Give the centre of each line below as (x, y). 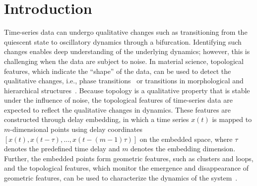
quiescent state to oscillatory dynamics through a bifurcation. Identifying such (123, 41)
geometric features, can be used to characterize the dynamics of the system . (121, 178)
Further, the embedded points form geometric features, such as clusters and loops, (129, 158)
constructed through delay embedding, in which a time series (96, 119)
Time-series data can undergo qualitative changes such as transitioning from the (126, 32)
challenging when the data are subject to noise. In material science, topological (124, 61)
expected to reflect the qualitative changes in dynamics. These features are (117, 109)
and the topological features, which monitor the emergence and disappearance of (127, 168)
